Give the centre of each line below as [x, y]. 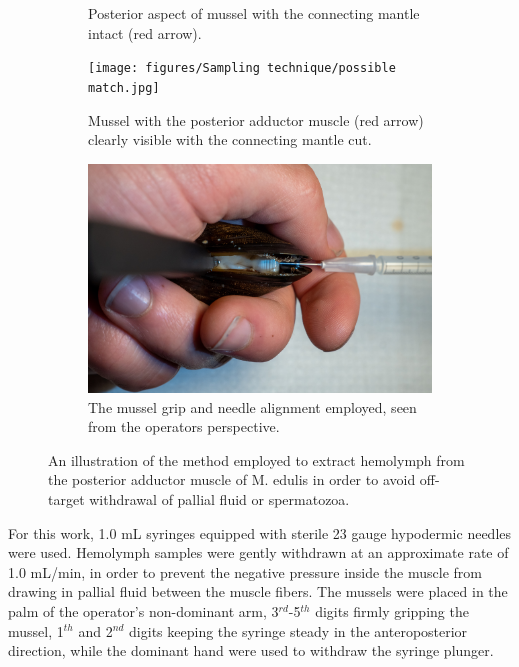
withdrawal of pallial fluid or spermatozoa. [219, 498]
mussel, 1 [36, 630]
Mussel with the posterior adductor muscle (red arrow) [256, 119]
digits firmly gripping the [392, 610]
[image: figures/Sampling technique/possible [242, 68]
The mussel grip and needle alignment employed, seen [252, 406]
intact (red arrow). [145, 32]
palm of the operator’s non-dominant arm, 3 [143, 610]
